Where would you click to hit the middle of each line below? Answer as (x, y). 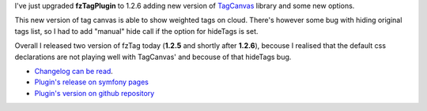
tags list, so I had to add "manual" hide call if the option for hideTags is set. (136, 31)
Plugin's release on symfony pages (92, 82)
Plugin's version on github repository (94, 93)
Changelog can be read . (74, 71)
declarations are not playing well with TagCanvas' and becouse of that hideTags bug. (153, 57)
